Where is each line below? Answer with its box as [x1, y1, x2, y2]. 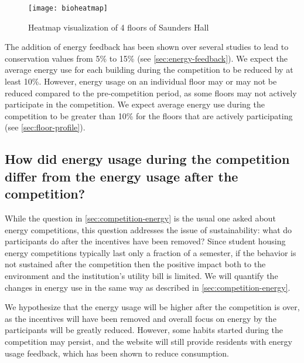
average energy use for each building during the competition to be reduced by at [5, 63, 293, 76]
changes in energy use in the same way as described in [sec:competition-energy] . [5, 281, 291, 293]
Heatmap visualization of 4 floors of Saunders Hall [28, 21, 209, 33]
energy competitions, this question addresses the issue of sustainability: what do [5, 223, 292, 236]
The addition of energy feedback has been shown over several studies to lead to [5, 41, 289, 53]
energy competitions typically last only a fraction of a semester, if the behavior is [5, 246, 296, 258]
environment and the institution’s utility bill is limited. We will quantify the [5, 269, 278, 281]
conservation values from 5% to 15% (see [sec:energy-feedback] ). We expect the [5, 52, 288, 64]
